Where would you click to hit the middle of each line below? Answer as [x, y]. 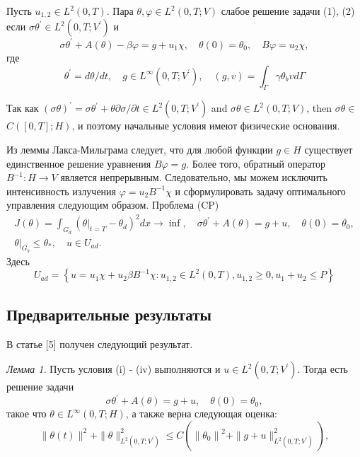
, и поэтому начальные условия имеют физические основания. [206, 126]
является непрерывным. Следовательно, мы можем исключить [194, 177]
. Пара [120, 11]
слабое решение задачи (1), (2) [288, 11]
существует [329, 149]
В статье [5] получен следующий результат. [100, 343]
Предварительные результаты [109, 314]
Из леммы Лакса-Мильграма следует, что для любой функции [140, 149]
